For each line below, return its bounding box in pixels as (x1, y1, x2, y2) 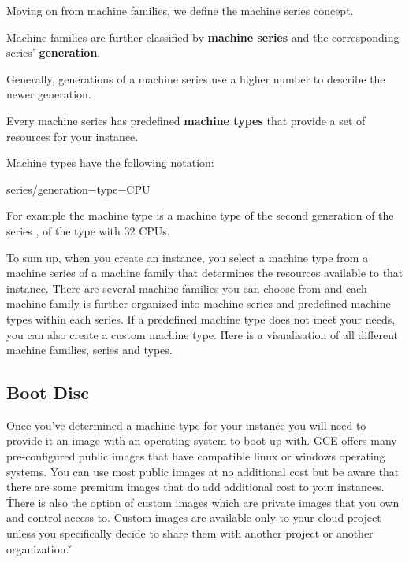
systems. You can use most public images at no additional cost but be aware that (6, 463, 400, 479)
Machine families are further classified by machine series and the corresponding (6, 28, 400, 45)
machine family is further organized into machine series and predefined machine (6, 295, 391, 312)
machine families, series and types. (6, 342, 173, 358)
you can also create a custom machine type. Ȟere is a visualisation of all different (6, 326, 399, 342)
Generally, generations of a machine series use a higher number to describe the (6, 70, 385, 87)
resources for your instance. (6, 128, 139, 144)
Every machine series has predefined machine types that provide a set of (6, 112, 366, 128)
